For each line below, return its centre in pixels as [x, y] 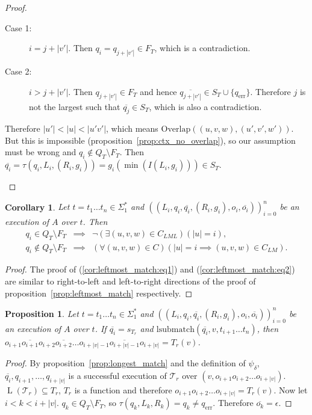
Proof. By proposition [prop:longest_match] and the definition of [125, 363]
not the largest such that [75, 106]
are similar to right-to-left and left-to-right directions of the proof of [130, 281]
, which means [132, 128]
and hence [158, 91]
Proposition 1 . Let [42, 313]
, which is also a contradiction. [205, 106]
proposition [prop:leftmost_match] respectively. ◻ [99, 293]
